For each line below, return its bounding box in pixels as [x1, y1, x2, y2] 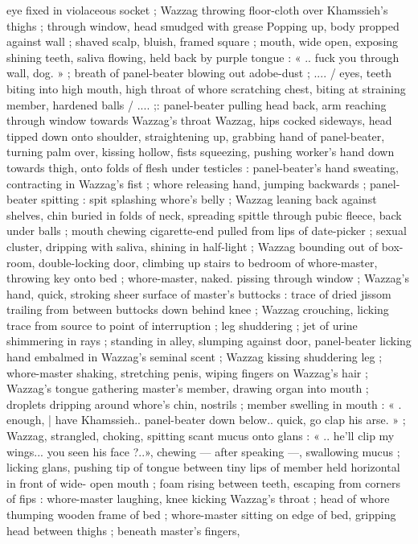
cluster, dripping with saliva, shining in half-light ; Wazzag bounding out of [6, 237, 379, 254]
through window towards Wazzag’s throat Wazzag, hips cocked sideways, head [6, 112, 392, 129]
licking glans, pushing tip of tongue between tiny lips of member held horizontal [6, 459, 400, 476]
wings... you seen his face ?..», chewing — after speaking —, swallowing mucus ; [6, 443, 400, 460]
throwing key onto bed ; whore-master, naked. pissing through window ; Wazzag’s [6, 270, 409, 286]
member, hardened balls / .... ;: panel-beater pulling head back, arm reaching [6, 96, 387, 113]
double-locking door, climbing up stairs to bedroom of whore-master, [39, 253, 378, 270]
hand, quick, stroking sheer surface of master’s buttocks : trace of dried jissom [6, 285, 391, 302]
